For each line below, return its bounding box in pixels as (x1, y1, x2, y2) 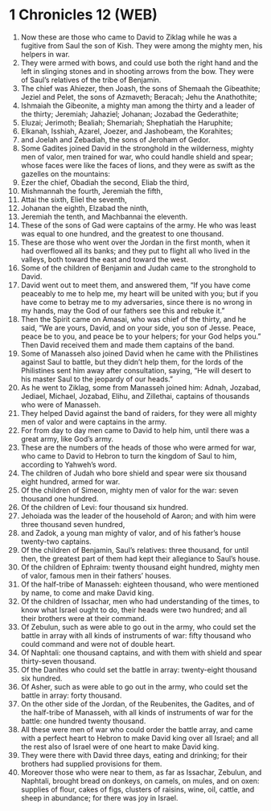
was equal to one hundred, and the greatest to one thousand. (20, 228, 224, 238)
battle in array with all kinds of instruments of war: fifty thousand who (20, 630, 252, 640)
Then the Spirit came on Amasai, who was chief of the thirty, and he (20, 314, 247, 323)
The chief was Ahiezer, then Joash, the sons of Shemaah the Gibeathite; (20, 83, 261, 93)
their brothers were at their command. (20, 613, 147, 623)
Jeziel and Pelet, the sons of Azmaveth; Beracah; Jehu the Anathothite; (20, 92, 257, 101)
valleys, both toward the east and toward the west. (20, 254, 189, 264)
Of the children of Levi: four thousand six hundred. (20, 502, 188, 512)
